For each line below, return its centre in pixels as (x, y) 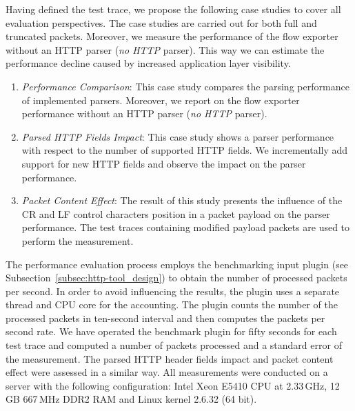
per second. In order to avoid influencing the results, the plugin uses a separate (173, 291)
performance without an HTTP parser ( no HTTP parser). (144, 113)
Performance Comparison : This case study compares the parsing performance (185, 86)
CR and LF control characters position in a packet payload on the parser (176, 213)
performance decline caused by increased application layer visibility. (148, 63)
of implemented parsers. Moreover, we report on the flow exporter (161, 100)
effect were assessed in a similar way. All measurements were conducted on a (167, 372)
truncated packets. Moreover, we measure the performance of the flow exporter (172, 36)
